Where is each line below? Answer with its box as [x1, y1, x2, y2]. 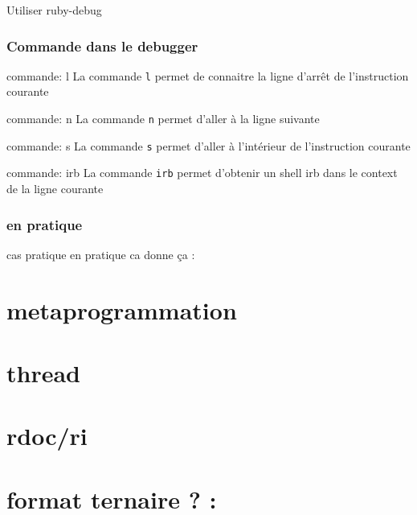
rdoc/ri [6, 419, 88, 452]
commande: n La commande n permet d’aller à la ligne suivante [6, 110, 320, 127]
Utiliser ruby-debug [6, 2, 102, 18]
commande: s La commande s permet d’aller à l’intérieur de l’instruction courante [6, 137, 411, 154]
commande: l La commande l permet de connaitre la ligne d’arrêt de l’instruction [6, 67, 409, 84]
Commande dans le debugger [6, 35, 198, 56]
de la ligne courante [6, 180, 104, 197]
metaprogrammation [6, 293, 237, 326]
